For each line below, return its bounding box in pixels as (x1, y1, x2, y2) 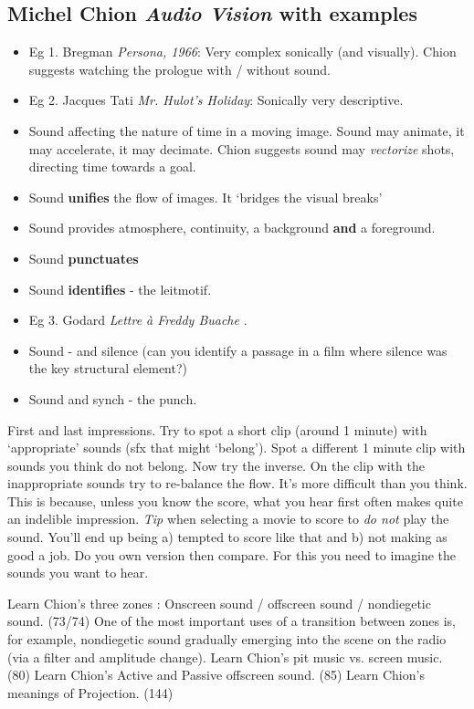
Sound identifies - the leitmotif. (28, 279, 212, 298)
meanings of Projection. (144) (7, 683, 174, 702)
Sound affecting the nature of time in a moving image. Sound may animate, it (28, 120, 465, 140)
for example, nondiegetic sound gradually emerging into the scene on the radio (7, 630, 447, 649)
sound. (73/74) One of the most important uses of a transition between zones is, (7, 611, 456, 631)
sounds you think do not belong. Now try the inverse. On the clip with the (7, 455, 425, 474)
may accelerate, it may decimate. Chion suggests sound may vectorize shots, (28, 139, 455, 158)
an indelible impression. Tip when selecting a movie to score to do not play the (7, 509, 449, 528)
